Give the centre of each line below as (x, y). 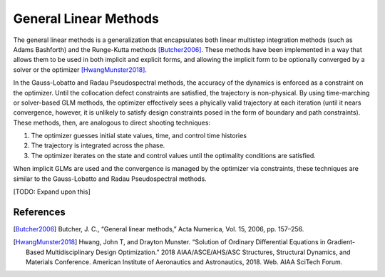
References (39, 212)
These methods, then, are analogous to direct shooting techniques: (112, 122)
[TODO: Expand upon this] (52, 192)
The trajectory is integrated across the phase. (98, 145)
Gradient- (341, 242)
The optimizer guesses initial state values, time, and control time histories (139, 136)
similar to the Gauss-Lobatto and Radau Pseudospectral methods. (110, 179)
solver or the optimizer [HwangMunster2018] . (80, 69)
